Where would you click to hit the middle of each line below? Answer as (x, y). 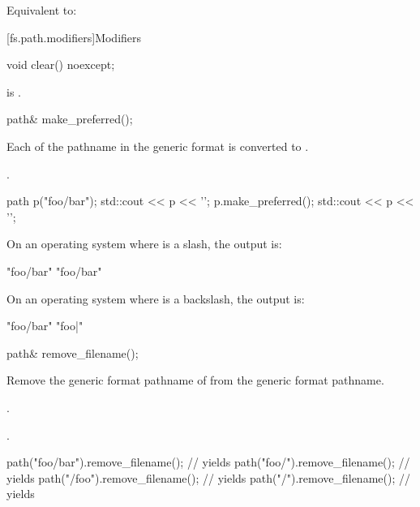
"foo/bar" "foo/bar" (54, 271)
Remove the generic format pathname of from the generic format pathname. (195, 380)
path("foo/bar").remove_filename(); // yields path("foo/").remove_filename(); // (208, 462)
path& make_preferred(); (70, 119)
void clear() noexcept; (61, 64)
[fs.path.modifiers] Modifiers (74, 37)
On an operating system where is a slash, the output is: (144, 244)
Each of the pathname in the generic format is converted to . (158, 146)
